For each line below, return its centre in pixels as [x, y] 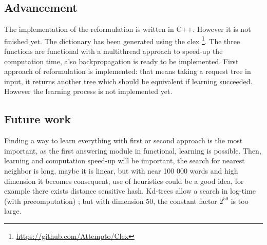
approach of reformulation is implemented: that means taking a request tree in [128, 71]
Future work [38, 119]
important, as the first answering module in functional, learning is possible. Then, [133, 150]
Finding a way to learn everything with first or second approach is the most [123, 140]
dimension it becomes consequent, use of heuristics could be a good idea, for [124, 181]
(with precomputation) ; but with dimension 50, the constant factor [111, 201]
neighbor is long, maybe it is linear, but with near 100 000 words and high [121, 171]
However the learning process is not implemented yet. [88, 91]
